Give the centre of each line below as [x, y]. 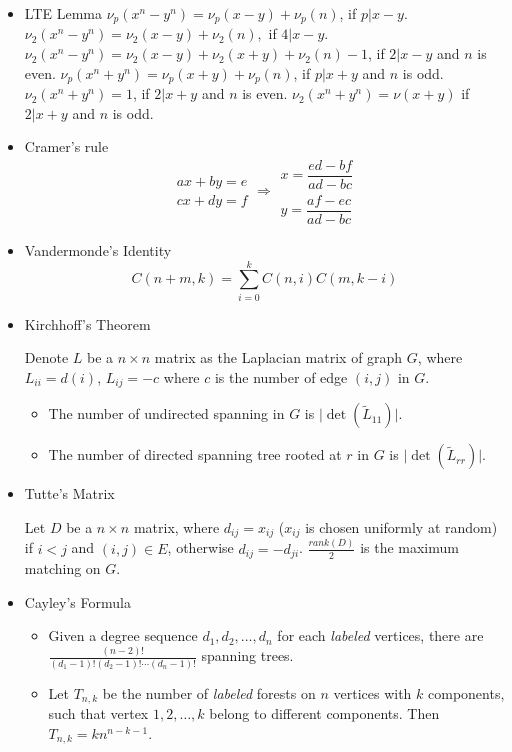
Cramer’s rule [66, 146]
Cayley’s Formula [77, 601]
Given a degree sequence [123, 635]
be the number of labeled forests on [209, 692]
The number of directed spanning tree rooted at [195, 454]
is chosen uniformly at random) [401, 527]
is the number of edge [281, 376]
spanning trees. [247, 655]
